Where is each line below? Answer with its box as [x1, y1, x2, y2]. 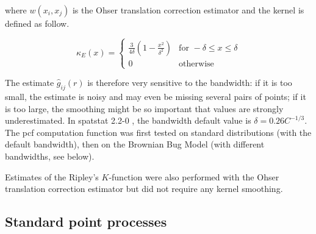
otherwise [179, 59, 214, 68]
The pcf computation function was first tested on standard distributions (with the [5, 126, 312, 138]
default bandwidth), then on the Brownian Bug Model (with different [5, 138, 265, 151]
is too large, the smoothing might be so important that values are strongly [5, 102, 284, 115]
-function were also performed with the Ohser [109, 170, 279, 183]
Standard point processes [5, 212, 167, 231]
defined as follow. [5, 17, 70, 29]
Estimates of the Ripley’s [5, 170, 99, 183]
